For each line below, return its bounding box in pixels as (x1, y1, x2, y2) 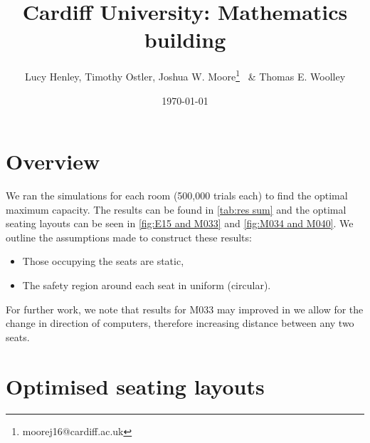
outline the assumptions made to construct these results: (6, 229, 252, 244)
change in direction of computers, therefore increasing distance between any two (6, 316, 354, 330)
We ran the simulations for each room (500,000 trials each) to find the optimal (6, 188, 348, 203)
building (144, 25, 226, 54)
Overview (6, 147, 100, 176)
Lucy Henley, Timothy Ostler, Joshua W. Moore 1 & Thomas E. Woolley (24, 67, 346, 83)
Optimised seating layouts (6, 371, 265, 400)
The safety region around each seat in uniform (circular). (22, 278, 271, 293)
